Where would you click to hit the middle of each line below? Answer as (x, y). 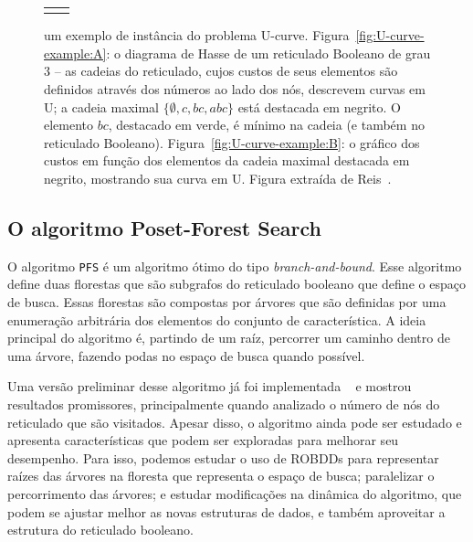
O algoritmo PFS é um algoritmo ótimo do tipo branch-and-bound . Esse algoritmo (235, 266)
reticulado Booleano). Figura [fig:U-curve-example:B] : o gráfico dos (232, 142)
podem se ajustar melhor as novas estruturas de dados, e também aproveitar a (226, 511)
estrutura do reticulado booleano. (101, 530)
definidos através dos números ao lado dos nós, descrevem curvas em (235, 89)
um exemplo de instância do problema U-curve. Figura (197, 35)
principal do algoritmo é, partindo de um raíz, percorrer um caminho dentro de (229, 338)
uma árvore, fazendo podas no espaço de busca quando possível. (186, 355)
